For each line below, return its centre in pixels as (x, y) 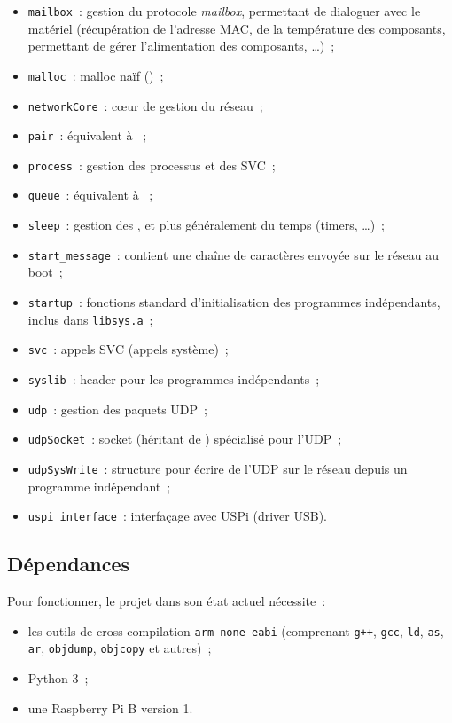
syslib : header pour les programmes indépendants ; (174, 379)
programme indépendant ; (99, 486)
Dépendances (69, 564)
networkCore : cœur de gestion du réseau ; (145, 105)
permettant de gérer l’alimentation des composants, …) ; (181, 46)
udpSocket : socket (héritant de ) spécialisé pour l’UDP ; (185, 439)
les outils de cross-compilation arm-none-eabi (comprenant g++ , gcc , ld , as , (236, 630)
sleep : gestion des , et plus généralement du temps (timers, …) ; (207, 225)
